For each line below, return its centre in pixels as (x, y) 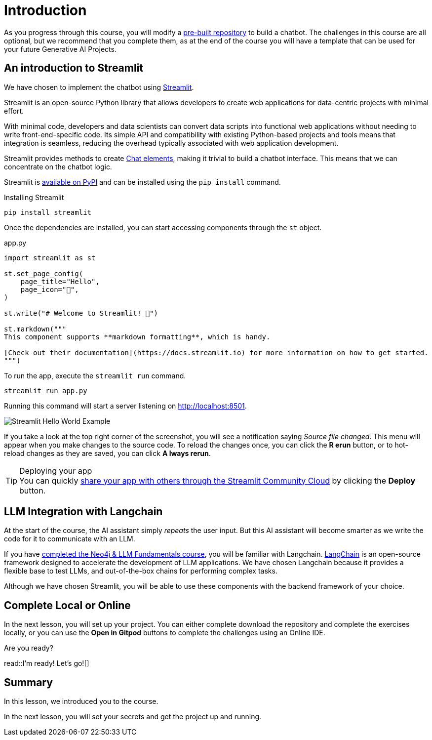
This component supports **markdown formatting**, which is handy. (137, 337)
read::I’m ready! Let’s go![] (47, 663)
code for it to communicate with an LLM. (70, 539)
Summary (28, 682)
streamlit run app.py (46, 391)
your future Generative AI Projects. (60, 49)
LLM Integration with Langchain (83, 512)
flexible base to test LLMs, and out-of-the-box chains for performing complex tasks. (141, 571)
